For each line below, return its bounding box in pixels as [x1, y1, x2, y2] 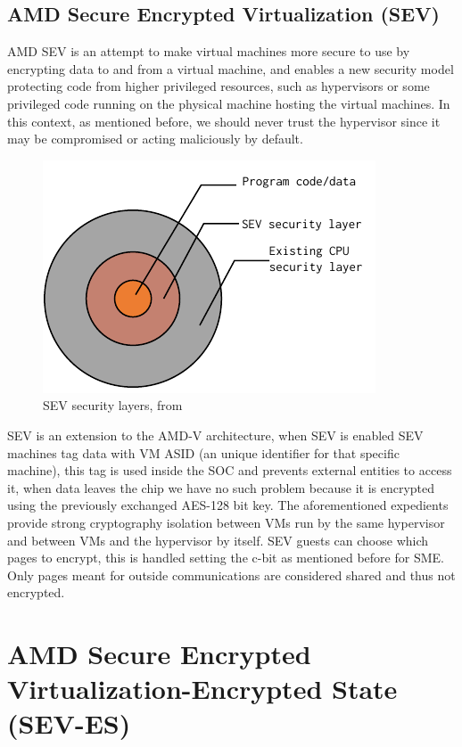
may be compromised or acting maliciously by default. [7, 129, 303, 148]
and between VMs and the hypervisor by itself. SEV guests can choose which [7, 530, 429, 549]
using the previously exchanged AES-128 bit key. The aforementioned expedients [7, 496, 449, 514]
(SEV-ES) [7, 705, 131, 742]
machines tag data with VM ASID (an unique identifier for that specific [7, 443, 400, 462]
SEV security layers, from [43, 396, 183, 415]
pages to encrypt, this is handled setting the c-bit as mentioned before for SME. [7, 548, 444, 567]
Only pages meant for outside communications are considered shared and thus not [7, 565, 456, 584]
